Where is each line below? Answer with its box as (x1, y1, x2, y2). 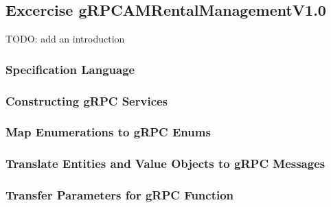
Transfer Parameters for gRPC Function (5, 186, 234, 204)
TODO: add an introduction (5, 32, 125, 46)
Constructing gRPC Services (5, 92, 168, 109)
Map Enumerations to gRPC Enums (5, 123, 211, 141)
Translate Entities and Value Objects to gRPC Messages (5, 155, 326, 172)
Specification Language (5, 60, 135, 77)
